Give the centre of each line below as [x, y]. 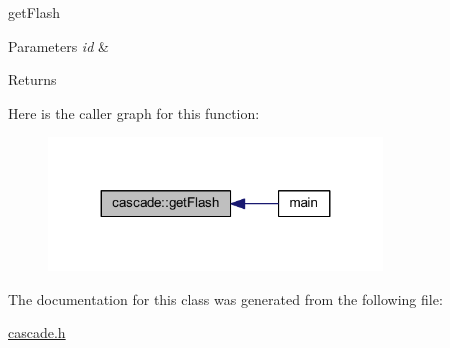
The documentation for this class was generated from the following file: [225, 298]
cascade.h [37, 332]
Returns [32, 79]
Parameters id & [58, 45]
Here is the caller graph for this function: [134, 112]
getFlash [34, 12]
